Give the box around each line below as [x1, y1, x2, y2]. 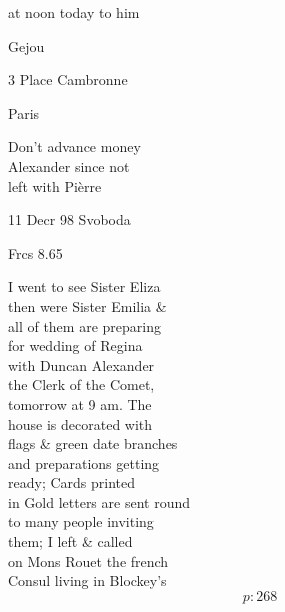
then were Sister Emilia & [8, 295, 167, 316]
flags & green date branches [8, 433, 178, 454]
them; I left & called [8, 531, 133, 552]
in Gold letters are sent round [8, 491, 190, 512]
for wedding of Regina [8, 335, 143, 356]
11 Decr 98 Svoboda [8, 209, 131, 230]
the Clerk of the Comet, [8, 374, 155, 395]
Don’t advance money [8, 136, 141, 157]
